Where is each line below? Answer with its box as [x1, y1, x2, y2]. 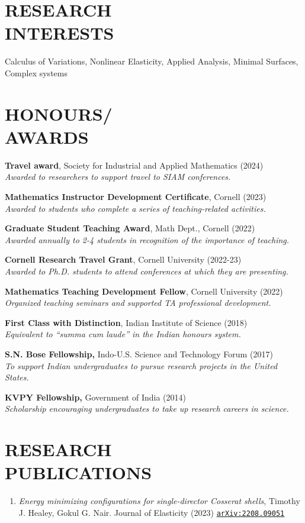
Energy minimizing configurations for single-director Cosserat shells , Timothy [18, 495, 300, 507]
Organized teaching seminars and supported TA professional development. [5, 296, 271, 309]
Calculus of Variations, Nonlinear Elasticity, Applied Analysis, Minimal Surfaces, [5, 55, 298, 67]
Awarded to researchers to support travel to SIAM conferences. [5, 170, 231, 183]
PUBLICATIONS [5, 460, 152, 485]
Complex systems [5, 66, 68, 79]
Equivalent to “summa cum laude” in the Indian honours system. [5, 328, 241, 340]
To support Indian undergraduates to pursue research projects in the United [5, 359, 278, 372]
